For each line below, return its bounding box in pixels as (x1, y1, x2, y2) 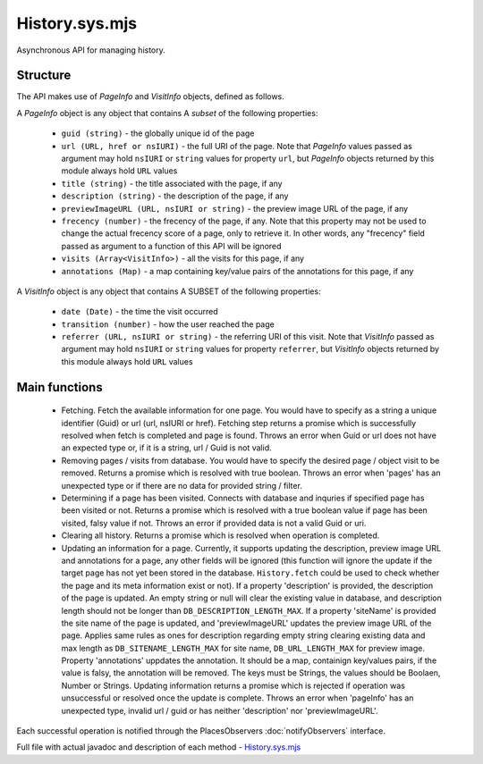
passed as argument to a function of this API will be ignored (61, 240, 282, 251)
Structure (16, 68, 72, 83)
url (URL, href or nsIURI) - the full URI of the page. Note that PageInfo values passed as (61, 140, 413, 151)
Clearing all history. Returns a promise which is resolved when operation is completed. (61, 530, 380, 541)
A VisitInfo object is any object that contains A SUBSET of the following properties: (16, 286, 321, 297)
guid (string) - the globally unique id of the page (61, 128, 255, 139)
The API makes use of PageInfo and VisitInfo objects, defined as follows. (16, 91, 285, 102)
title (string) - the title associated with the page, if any (61, 178, 283, 189)
